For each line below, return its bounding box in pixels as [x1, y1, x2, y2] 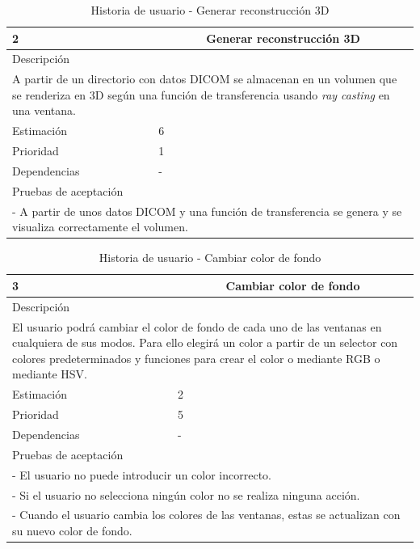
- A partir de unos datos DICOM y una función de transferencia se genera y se [12, 202, 402, 219]
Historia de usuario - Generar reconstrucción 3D [90, 2, 330, 18]
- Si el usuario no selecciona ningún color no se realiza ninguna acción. [12, 486, 360, 503]
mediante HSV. [12, 365, 87, 382]
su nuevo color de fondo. [12, 522, 132, 538]
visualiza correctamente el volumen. [12, 218, 188, 235]
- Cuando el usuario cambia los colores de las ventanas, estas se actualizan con [12, 506, 401, 523]
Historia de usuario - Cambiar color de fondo [99, 249, 321, 266]
